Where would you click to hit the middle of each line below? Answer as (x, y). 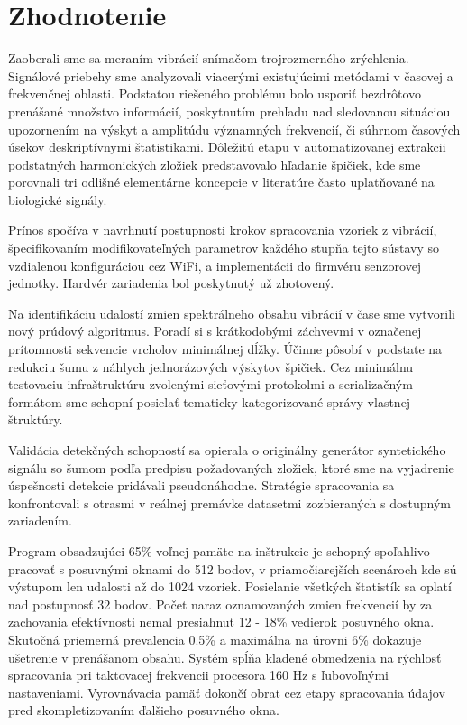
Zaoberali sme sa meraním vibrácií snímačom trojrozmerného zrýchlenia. (209, 58)
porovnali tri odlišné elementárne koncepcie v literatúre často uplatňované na (221, 182)
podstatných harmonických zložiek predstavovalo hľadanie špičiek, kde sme (215, 164)
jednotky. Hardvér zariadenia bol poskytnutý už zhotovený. (171, 283)
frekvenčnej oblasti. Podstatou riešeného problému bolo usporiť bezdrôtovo (215, 93)
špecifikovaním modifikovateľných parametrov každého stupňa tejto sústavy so (224, 248)
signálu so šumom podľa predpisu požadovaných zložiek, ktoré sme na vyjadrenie (231, 467)
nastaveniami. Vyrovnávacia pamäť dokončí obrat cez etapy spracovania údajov (227, 692)
